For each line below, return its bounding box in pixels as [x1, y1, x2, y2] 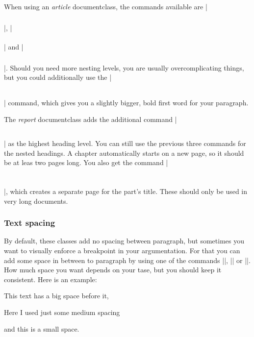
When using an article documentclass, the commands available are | [4, 1, 207, 11]
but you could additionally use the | [4, 72, 112, 82]
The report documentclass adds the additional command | [4, 114, 177, 124]
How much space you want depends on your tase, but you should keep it [4, 265, 222, 275]
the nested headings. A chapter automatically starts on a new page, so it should [4, 147, 244, 158]
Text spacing [4, 217, 55, 229]
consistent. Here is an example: [4, 274, 97, 284]
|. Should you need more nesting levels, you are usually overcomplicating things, [4, 62, 244, 72]
